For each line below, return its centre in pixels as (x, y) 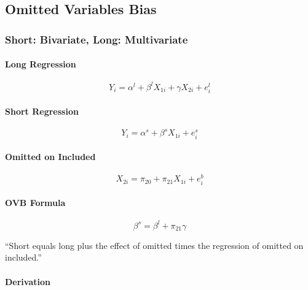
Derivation (28, 281)
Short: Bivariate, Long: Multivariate (97, 39)
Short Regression (42, 111)
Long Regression (41, 64)
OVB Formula (35, 203)
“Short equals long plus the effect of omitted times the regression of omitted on (154, 245)
